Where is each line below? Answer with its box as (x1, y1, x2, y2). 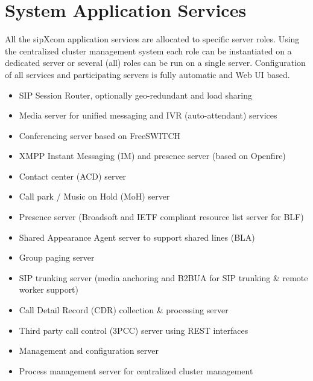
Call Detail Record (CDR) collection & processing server (19, 304, 229, 316)
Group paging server (19, 251, 95, 264)
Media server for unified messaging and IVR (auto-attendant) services (19, 109, 277, 122)
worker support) (19, 283, 79, 296)
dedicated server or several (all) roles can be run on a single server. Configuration (5, 56, 306, 69)
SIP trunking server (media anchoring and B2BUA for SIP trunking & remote (19, 271, 308, 284)
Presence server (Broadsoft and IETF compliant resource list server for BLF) (19, 210, 304, 223)
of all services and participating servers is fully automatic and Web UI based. (5, 68, 290, 80)
